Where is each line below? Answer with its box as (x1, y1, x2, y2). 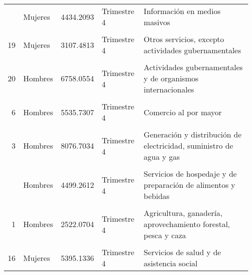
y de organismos (143, 73, 199, 84)
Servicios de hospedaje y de (143, 168, 237, 179)
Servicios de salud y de (143, 246, 221, 258)
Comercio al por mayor (143, 106, 222, 118)
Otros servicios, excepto (143, 33, 224, 45)
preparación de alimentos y (143, 179, 236, 190)
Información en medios (143, 5, 220, 16)
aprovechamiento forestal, (143, 218, 230, 229)
